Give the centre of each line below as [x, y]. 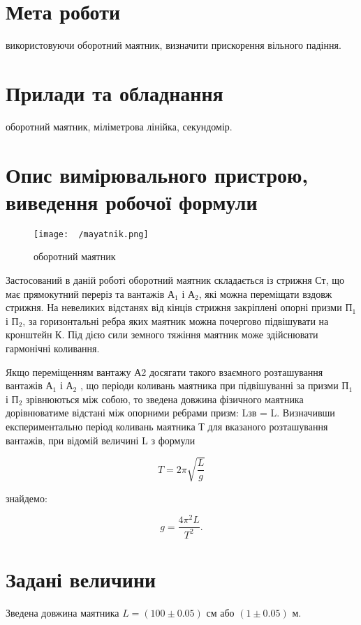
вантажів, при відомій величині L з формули [101, 440]
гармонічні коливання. [53, 348]
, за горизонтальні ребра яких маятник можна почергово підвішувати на [176, 321]
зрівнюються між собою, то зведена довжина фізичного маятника [165, 399]
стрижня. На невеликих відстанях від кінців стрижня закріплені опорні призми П [179, 307]
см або [220, 612]
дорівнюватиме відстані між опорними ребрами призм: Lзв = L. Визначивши [170, 413]
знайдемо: [27, 498]
